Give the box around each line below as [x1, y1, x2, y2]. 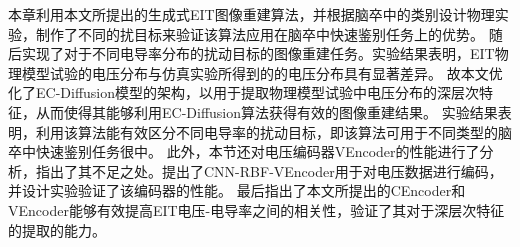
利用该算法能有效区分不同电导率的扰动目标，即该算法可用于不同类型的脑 [35, 121, 512, 142]
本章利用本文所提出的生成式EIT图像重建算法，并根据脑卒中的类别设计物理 [8, 4, 495, 24]
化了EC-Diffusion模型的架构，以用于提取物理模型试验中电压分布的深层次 [8, 82, 480, 103]
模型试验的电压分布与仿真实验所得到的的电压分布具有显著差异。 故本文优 [21, 62, 503, 83]
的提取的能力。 [8, 219, 106, 240]
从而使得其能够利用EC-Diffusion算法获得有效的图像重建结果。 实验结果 [35, 101, 498, 122]
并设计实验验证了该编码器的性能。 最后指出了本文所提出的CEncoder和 [8, 180, 466, 201]
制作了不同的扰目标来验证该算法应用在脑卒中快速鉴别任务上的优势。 [35, 23, 484, 44]
